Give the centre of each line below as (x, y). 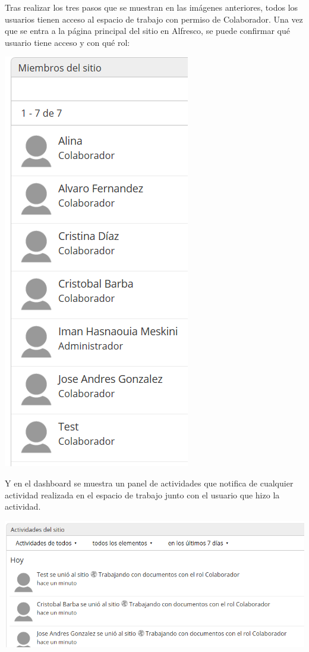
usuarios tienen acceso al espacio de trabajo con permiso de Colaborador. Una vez (154, 19)
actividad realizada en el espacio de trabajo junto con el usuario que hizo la (142, 495)
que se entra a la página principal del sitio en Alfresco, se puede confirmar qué (147, 31)
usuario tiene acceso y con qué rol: (67, 42)
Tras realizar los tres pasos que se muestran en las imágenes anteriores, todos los (152, 7)
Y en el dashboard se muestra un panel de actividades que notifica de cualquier (149, 483)
